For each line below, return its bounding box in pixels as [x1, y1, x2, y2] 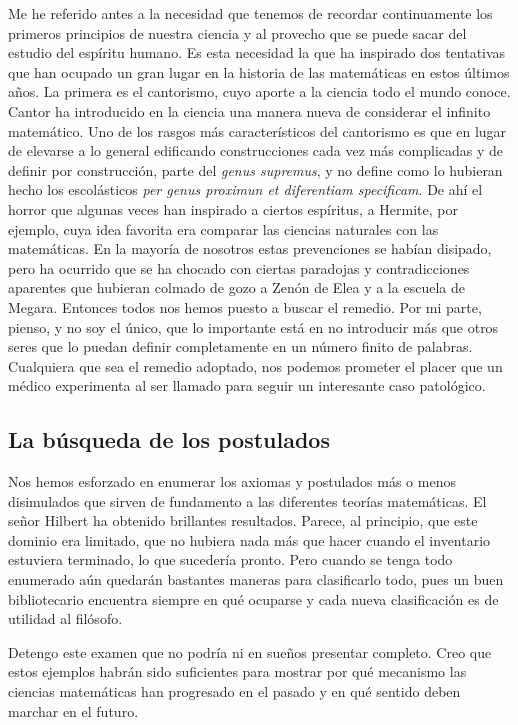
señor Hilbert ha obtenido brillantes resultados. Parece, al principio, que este [8, 510, 478, 531]
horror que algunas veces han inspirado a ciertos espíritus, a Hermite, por [8, 198, 458, 219]
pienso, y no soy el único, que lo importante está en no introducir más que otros [8, 316, 499, 337]
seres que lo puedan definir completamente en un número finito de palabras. [8, 336, 473, 357]
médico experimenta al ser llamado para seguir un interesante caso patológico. [8, 375, 486, 396]
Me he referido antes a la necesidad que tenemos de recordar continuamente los [8, 3, 493, 23]
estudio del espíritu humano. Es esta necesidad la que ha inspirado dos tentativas [8, 42, 506, 63]
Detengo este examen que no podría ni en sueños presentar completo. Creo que [8, 641, 492, 662]
